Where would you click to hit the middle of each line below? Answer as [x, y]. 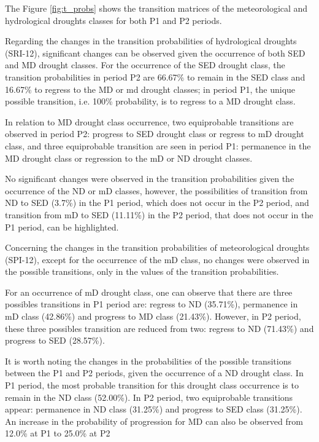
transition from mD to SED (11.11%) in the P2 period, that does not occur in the [159, 214]
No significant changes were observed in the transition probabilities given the [150, 179]
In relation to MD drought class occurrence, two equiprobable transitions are [149, 121]
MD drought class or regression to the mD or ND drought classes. [129, 158]
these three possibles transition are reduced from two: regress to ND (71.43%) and [159, 328]
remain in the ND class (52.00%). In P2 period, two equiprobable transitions [149, 397]
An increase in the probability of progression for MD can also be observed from [154, 421]
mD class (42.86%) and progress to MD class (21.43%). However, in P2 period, [153, 316]
